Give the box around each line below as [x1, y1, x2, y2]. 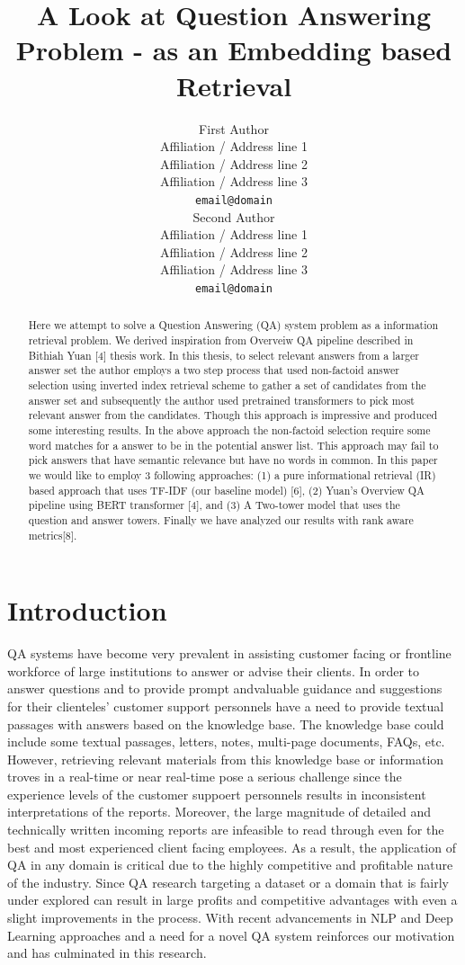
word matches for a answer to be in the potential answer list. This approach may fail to [28, 437, 439, 452]
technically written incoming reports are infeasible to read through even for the [7, 820, 444, 839]
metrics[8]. [28, 527, 77, 542]
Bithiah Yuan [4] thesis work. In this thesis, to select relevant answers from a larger [28, 347, 419, 362]
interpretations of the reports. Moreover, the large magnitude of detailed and [7, 802, 432, 821]
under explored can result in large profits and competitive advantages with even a [7, 890, 458, 909]
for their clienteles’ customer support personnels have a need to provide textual [7, 696, 444, 715]
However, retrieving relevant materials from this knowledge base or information [7, 749, 444, 768]
